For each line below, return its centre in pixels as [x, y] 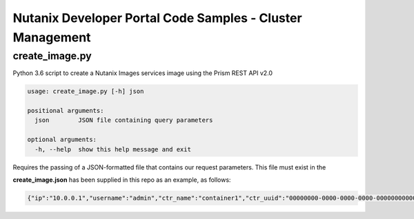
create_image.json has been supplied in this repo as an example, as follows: [122, 180]
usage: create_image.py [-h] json [86, 92]
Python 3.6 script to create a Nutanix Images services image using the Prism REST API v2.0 [142, 73]
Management [52, 37]
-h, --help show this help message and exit [113, 149]
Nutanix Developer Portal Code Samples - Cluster [158, 18]
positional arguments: [66, 111]
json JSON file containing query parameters [124, 120]
